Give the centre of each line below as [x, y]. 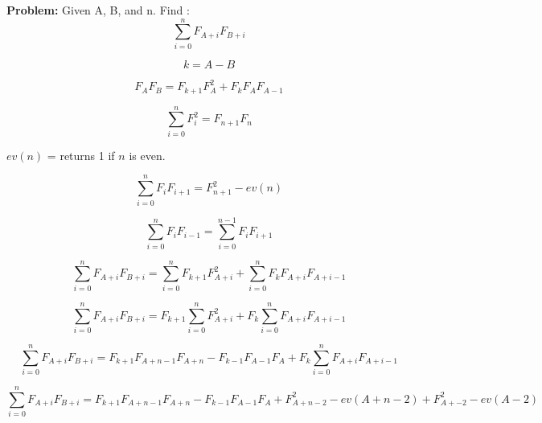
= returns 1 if [81, 155]
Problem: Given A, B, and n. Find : [98, 10]
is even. [147, 155]
